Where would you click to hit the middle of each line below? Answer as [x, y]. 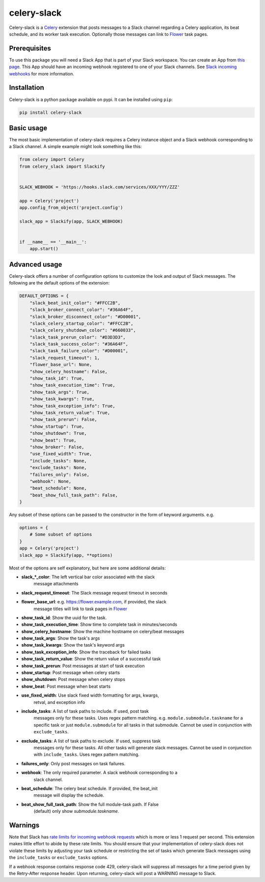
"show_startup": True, [57, 426]
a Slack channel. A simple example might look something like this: [76, 147]
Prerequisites [30, 48]
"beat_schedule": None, [58, 488]
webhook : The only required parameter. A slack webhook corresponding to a [99, 773]
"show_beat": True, [53, 440]
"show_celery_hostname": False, [69, 371]
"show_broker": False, [57, 447]
